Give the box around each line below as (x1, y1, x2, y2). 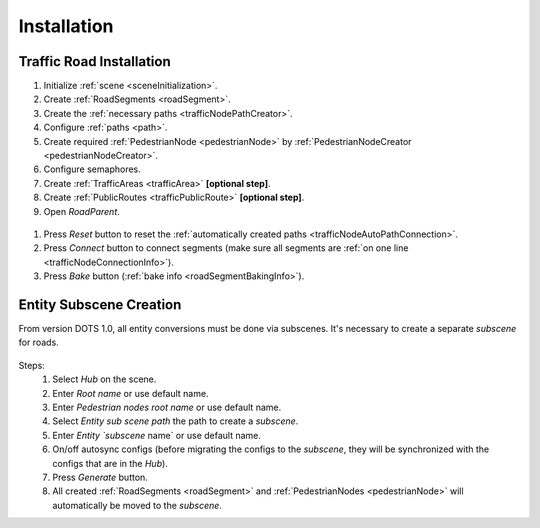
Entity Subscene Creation (18, 296, 182, 313)
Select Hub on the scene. (52, 373, 157, 385)
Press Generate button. (52, 471, 149, 483)
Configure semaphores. (43, 163, 142, 175)
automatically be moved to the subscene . (52, 499, 222, 511)
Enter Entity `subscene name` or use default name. (52, 429, 262, 441)
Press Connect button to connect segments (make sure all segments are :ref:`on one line (43, 242, 409, 254)
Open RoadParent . (43, 205, 120, 217)
